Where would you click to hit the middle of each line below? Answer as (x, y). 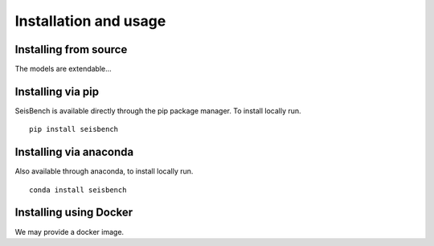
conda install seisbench (78, 190)
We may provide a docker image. (70, 232)
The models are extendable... (63, 69)
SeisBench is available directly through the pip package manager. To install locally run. (158, 111)
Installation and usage (90, 21)
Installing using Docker (74, 213)
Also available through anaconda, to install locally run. (104, 171)
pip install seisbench (74, 129)
